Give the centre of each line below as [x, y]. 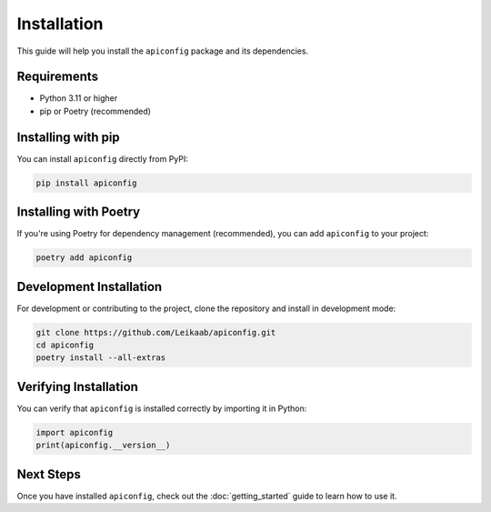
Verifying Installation [77, 387]
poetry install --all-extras [101, 358]
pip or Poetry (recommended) [95, 111]
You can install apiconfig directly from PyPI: [102, 158]
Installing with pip [68, 137]
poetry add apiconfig [84, 258]
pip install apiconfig [86, 183]
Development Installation [90, 286]
